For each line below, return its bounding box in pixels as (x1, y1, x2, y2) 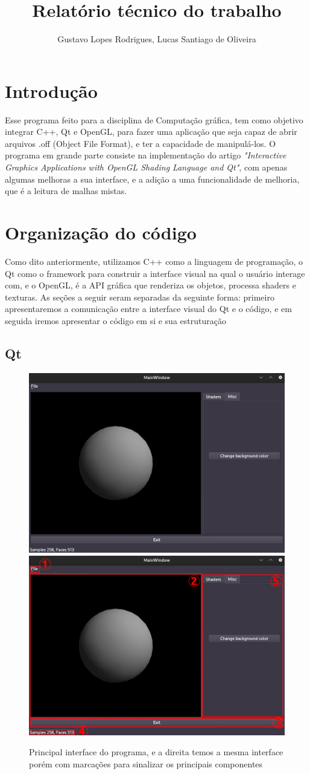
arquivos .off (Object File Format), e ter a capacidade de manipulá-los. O (5, 137, 276, 149)
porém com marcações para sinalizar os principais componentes (29, 758, 263, 770)
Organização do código (5, 220, 197, 244)
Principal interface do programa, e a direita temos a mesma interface (29, 746, 283, 758)
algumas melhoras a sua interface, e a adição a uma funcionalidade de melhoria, (5, 172, 300, 185)
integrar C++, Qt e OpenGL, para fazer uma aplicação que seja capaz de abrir (5, 125, 297, 138)
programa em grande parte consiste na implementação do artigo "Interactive (5, 149, 286, 161)
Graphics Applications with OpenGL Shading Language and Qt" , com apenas (5, 161, 288, 174)
